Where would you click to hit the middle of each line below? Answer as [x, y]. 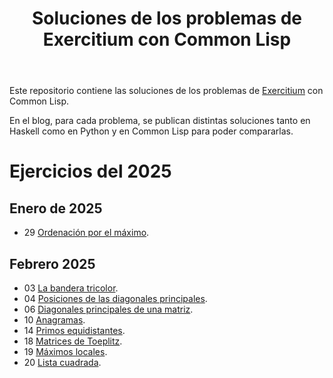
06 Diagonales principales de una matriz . [108, 309]
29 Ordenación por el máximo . [86, 233]
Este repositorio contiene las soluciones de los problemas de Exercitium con [166, 91]
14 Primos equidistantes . [74, 330]
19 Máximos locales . [65, 351]
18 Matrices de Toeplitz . [73, 341]
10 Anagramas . [54, 320]
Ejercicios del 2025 [90, 171]
